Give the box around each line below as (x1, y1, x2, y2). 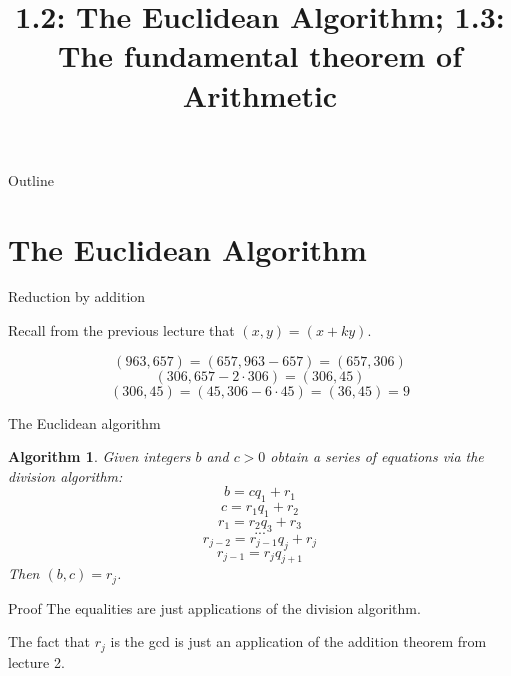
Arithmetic (182, 74, 338, 115)
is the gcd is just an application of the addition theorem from (110, 631, 487, 652)
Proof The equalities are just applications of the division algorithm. (8, 597, 421, 618)
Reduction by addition (8, 286, 146, 307)
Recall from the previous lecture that (8, 320, 235, 341)
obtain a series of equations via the (270, 446, 484, 467)
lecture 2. (8, 651, 65, 672)
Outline (8, 169, 54, 190)
